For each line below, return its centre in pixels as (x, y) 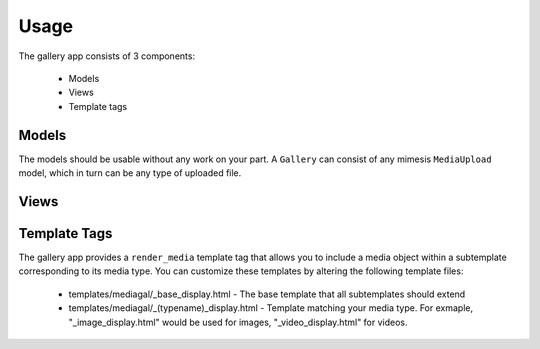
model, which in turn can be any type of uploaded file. (130, 173)
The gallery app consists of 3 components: (106, 56)
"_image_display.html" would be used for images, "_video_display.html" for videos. (238, 322)
